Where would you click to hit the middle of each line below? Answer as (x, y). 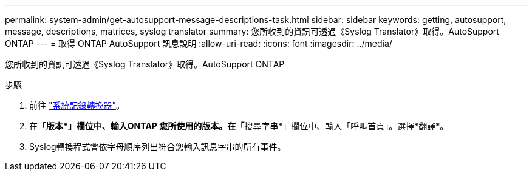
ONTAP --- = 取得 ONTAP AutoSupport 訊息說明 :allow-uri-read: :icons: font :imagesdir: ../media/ (199, 43)
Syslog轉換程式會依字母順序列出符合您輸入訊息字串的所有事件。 (158, 147)
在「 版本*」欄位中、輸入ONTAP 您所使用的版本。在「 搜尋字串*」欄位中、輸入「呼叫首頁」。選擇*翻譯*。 (239, 126)
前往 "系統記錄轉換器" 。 (77, 105)
